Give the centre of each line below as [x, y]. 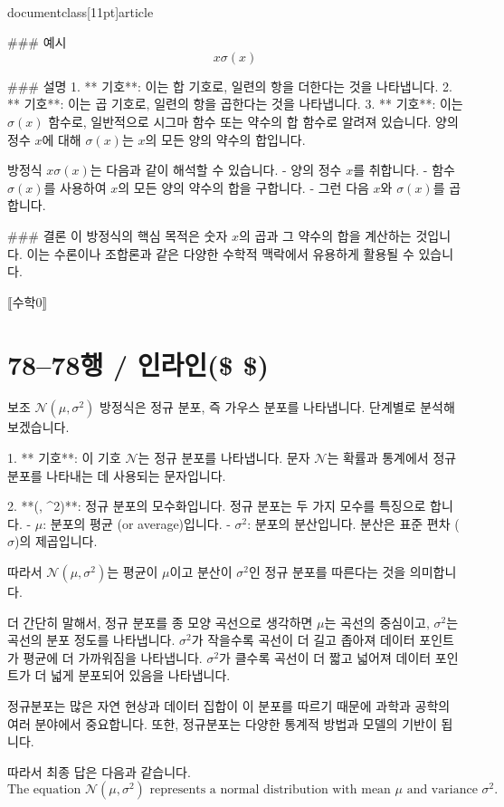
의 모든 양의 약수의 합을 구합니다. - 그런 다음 [243, 187]
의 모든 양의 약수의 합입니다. [225, 139]
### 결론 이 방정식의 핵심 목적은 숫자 [118, 235]
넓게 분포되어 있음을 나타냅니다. [140, 675]
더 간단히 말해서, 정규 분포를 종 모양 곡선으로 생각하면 [160, 622]
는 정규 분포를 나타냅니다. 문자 [224, 458]
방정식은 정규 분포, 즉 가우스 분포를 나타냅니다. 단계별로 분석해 [277, 407]
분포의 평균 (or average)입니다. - [140, 523]
